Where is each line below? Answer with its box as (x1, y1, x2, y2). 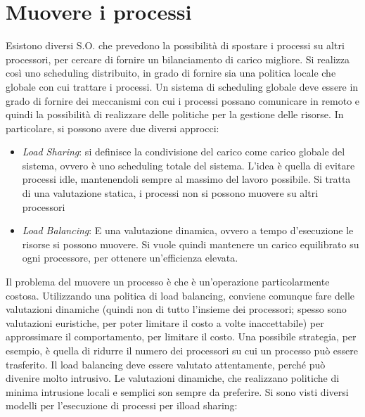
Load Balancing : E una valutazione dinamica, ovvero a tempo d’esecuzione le (22, 223, 354, 238)
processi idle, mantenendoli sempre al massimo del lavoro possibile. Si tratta (22, 172, 351, 186)
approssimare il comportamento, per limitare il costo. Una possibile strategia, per (6, 329, 357, 344)
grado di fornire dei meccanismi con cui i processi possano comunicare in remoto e (6, 93, 360, 108)
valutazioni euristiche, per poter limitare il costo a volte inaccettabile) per (6, 315, 324, 330)
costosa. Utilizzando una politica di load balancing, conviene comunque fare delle (6, 288, 355, 302)
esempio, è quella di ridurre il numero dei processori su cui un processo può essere (6, 343, 359, 357)
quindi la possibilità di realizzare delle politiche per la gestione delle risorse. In (6, 107, 344, 122)
